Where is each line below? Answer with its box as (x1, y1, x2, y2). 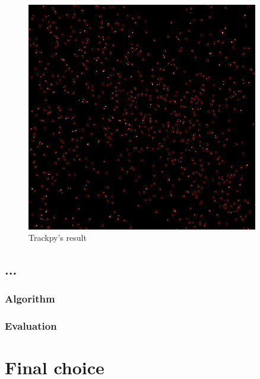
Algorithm (5, 291, 55, 306)
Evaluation (5, 319, 57, 333)
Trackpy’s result (28, 231, 87, 244)
